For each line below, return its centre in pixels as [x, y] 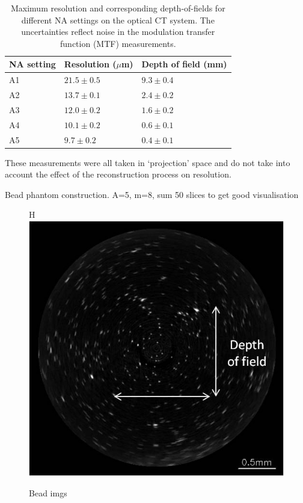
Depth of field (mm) [184, 64]
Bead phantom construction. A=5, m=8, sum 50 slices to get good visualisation [152, 194]
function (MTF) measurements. [118, 43]
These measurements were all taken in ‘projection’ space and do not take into [148, 162]
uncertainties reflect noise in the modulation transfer [118, 32]
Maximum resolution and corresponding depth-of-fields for [118, 8]
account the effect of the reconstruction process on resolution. [118, 174]
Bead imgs [48, 492]
